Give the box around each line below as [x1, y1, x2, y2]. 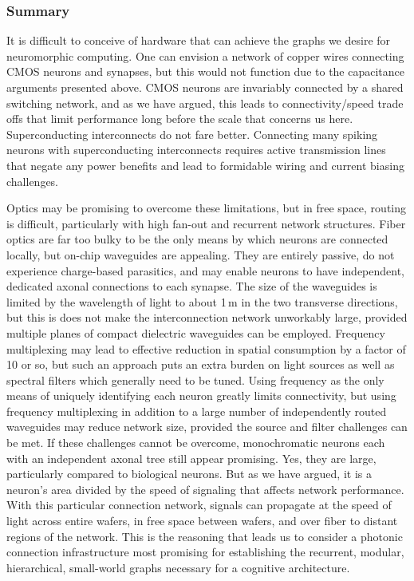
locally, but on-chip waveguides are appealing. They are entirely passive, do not [6, 246, 395, 263]
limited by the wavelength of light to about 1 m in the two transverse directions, [6, 293, 398, 310]
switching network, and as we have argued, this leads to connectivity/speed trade [6, 94, 404, 111]
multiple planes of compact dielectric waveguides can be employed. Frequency [6, 324, 385, 341]
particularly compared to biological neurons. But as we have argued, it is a [6, 465, 372, 482]
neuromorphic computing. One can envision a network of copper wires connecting [6, 47, 404, 64]
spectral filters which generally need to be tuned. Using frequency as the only [6, 371, 384, 388]
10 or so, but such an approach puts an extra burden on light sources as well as [6, 356, 395, 373]
